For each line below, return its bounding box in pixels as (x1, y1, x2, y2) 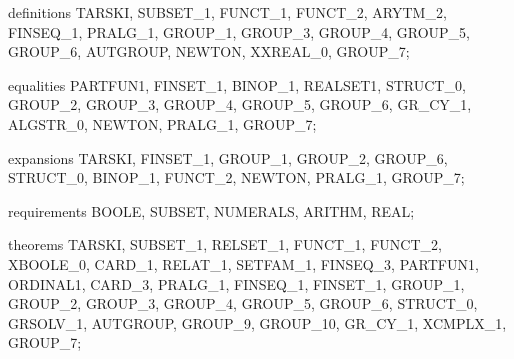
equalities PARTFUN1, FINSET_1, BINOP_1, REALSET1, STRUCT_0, (8, 74, 466, 95)
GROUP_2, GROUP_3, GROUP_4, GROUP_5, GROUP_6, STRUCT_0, (8, 293, 478, 314)
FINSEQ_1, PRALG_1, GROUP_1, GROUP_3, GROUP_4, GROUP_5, (8, 21, 470, 42)
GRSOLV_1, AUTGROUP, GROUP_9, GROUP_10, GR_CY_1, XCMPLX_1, (8, 312, 507, 333)
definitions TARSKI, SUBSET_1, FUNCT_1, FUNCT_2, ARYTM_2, (8, 2, 447, 22)
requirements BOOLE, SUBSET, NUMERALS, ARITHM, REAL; (8, 200, 415, 221)
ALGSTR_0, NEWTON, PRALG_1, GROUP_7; (8, 113, 317, 134)
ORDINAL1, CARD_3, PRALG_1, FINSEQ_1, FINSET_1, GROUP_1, (8, 273, 465, 294)
